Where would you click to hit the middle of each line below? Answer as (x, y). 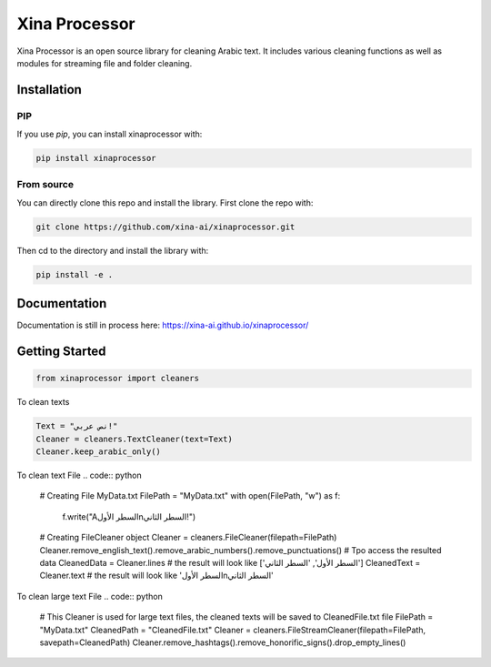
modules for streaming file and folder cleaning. (105, 63)
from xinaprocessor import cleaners (118, 379)
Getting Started (61, 352)
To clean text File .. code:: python (79, 475)
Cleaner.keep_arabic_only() (98, 452)
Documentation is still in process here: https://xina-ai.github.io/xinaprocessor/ (163, 325)
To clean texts (43, 402)
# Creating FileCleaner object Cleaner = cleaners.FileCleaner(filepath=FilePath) (188, 538)
